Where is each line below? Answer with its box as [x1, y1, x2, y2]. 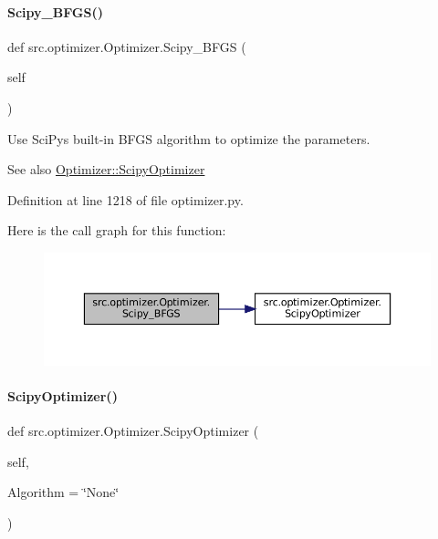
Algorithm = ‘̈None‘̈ [7, 482, 120, 502]
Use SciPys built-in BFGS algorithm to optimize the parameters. [7, 129, 370, 148]
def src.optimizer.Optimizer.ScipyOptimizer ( [7, 420, 259, 440]
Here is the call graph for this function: [7, 221, 226, 240]
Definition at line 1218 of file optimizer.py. [7, 190, 244, 209]
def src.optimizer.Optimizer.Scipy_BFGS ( [7, 36, 246, 56]
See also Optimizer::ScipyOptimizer [7, 160, 205, 179]
